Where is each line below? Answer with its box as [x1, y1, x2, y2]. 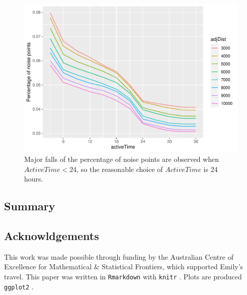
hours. [24, 173, 43, 184]
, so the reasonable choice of [76, 163, 163, 174]
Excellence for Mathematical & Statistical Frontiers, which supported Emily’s [4, 261, 243, 272]
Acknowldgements [4, 228, 99, 244]
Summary [4, 198, 55, 214]
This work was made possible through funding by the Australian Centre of [4, 251, 233, 262]
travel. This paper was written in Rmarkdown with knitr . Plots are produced [4, 271, 242, 282]
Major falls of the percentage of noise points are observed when [24, 154, 219, 164]
